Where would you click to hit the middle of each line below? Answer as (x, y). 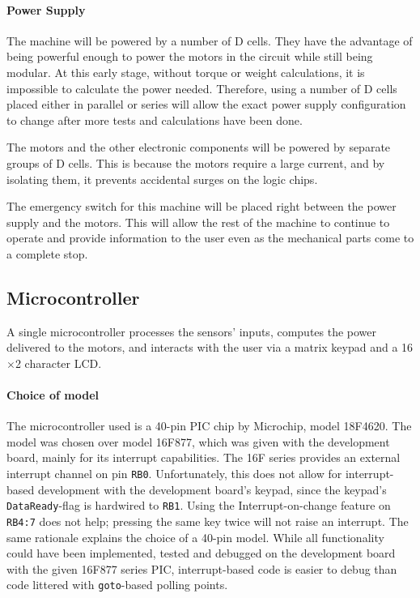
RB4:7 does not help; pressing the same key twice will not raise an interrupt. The (208, 521)
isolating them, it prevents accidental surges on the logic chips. (162, 179)
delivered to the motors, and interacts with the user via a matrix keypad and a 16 (210, 347)
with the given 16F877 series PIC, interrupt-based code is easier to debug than (202, 568)
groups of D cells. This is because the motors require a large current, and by (196, 162)
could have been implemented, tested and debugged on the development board (201, 553)
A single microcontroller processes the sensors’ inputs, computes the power (192, 331)
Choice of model (53, 395)
